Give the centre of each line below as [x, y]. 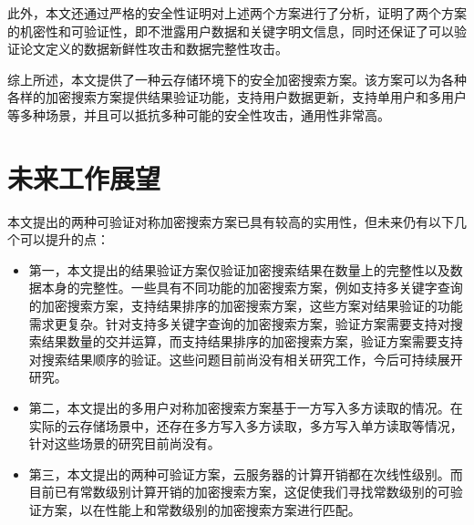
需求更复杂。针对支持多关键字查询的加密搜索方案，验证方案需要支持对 [239, 323]
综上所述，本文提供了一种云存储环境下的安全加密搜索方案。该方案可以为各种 [237, 79]
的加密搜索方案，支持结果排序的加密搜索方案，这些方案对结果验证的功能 [246, 306]
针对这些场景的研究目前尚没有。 [124, 443]
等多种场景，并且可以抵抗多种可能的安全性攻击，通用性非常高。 [199, 114]
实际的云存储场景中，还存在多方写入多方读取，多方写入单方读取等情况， [246, 425]
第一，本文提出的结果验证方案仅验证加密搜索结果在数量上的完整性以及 [239, 269]
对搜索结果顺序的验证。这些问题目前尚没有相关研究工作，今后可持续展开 [246, 359]
